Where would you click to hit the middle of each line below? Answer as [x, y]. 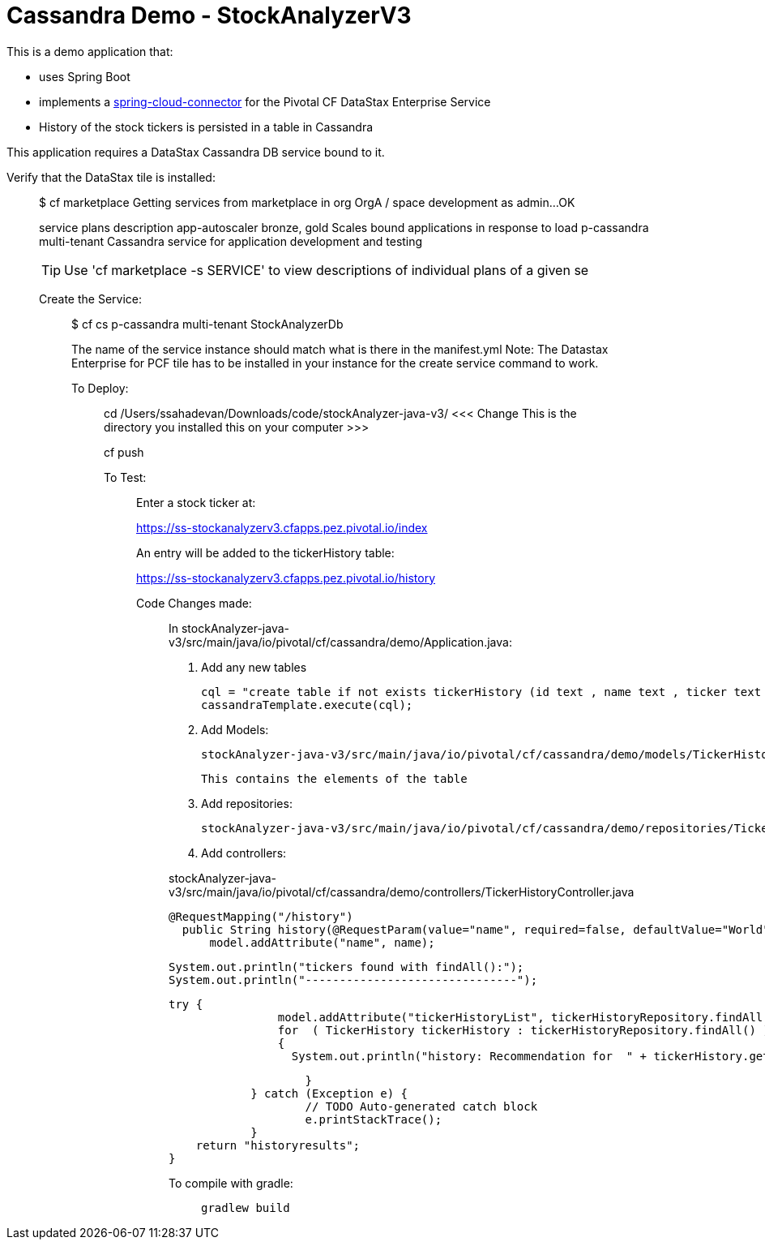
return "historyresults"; [278, 1145]
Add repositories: [247, 803]
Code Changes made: [194, 603]
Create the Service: [91, 299]
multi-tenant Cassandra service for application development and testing [231, 241]
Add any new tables [254, 667]
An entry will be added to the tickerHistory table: [265, 552]
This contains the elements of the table [334, 778]
